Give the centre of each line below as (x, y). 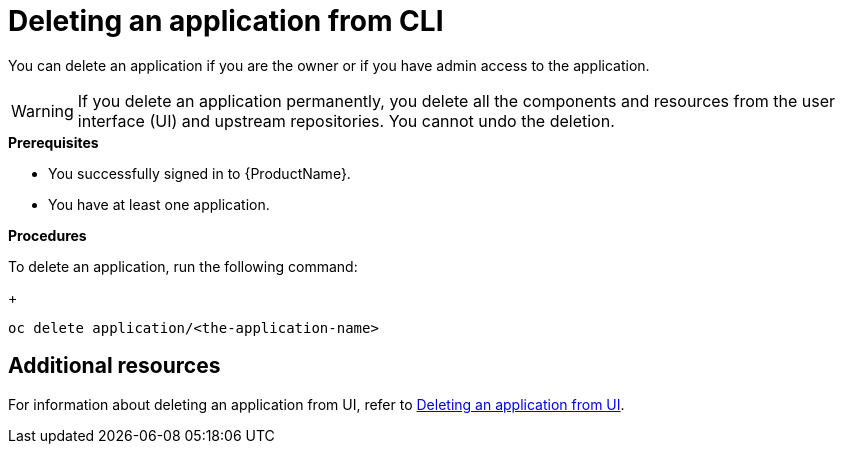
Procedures (47, 235)
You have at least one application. (159, 204)
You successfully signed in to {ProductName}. (199, 173)
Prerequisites (53, 142)
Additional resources (114, 366)
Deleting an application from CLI (226, 21)
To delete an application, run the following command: (183, 266)
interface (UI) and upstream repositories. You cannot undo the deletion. (346, 120)
